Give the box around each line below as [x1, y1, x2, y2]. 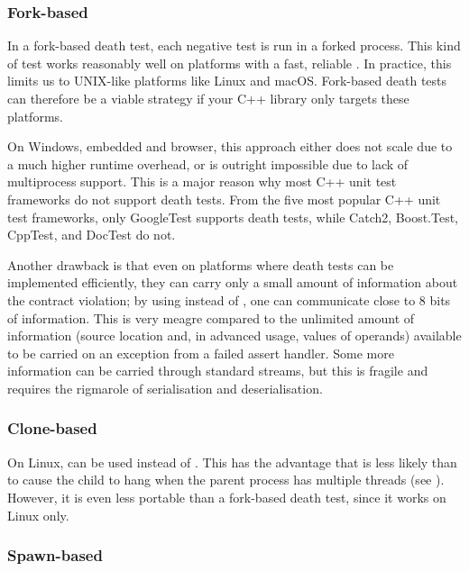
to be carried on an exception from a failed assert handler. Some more [7, 343, 394, 362]
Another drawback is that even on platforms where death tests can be [7, 255, 394, 274]
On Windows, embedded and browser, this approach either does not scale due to [7, 137, 453, 156]
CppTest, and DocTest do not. [7, 225, 176, 244]
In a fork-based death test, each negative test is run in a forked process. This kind [7, 36, 461, 55]
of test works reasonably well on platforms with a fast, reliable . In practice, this [7, 53, 452, 72]
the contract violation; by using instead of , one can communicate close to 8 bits [7, 290, 451, 309]
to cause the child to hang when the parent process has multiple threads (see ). [7, 470, 445, 489]
